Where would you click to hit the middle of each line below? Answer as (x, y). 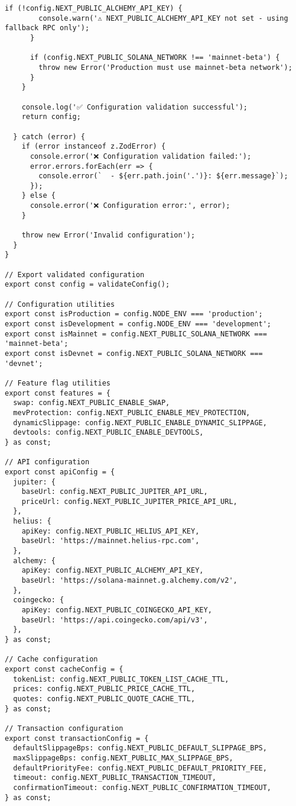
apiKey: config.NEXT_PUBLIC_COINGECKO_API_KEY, (117, 610)
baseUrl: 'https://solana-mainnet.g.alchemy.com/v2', (129, 581)
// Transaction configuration (64, 728)
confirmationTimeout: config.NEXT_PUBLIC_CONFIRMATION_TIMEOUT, (142, 787)
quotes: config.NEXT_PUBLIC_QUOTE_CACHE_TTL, (104, 699)
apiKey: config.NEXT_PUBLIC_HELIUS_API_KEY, (110, 531)
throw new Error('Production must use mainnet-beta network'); (165, 67)
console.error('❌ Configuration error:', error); (130, 206)
